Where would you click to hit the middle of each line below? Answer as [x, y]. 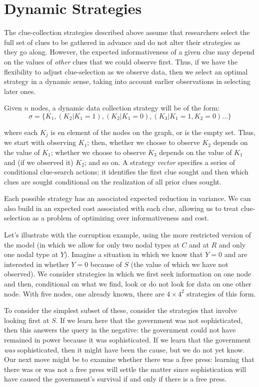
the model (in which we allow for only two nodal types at [92, 244]
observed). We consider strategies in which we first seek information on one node [128, 274]
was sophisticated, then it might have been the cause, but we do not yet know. [124, 349]
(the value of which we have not [179, 264]
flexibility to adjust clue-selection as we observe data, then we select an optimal [126, 71]
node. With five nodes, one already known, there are [84, 293]
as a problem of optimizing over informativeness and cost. [120, 218]
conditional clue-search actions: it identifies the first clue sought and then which [126, 172]
